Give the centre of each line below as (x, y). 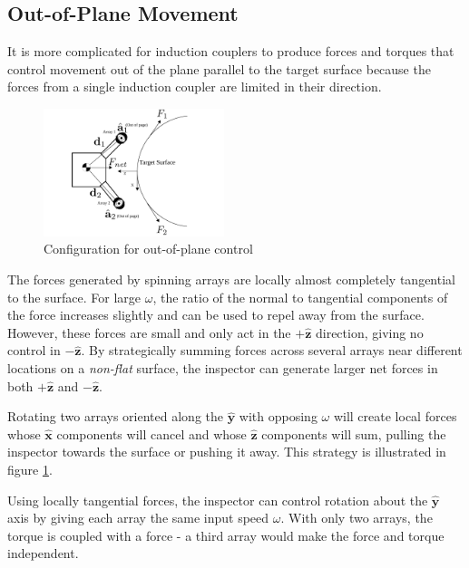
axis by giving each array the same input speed (138, 518)
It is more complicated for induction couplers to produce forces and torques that (231, 51)
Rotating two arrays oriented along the (115, 416)
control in (34, 350)
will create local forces (395, 416)
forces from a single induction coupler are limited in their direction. (195, 87)
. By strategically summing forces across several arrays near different (272, 350)
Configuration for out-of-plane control (148, 249)
